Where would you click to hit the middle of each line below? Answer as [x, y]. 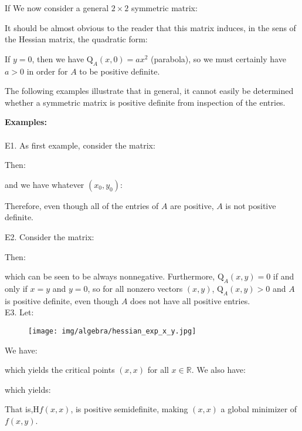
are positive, [192, 205]
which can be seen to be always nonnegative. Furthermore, [110, 276]
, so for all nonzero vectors [135, 288]
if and [284, 276]
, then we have [58, 58]
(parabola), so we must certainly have [218, 58]
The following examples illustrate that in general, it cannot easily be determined [149, 91]
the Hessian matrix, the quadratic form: [76, 39]
